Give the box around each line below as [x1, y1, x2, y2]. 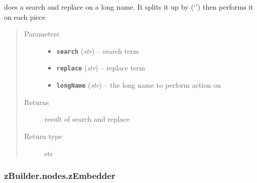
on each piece [4, 11, 46, 22]
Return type [24, 130, 62, 141]
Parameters [24, 28, 59, 39]
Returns [24, 96, 49, 107]
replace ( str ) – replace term [56, 62, 145, 73]
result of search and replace [44, 114, 130, 124]
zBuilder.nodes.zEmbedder [4, 169, 116, 182]
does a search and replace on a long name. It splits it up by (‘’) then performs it [4, 2, 253, 12]
